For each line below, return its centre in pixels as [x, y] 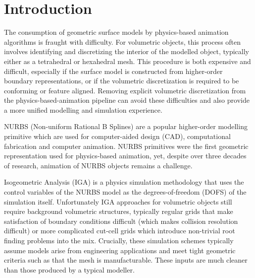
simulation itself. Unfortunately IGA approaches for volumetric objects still [118, 201]
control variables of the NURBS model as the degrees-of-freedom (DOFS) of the [125, 192]
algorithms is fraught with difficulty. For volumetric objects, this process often [123, 41]
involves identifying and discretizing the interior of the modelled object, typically [127, 51]
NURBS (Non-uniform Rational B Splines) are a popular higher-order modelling [126, 126]
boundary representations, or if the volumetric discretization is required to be [122, 81]
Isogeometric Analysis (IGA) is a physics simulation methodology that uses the [124, 182]
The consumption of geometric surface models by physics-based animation [116, 32]
